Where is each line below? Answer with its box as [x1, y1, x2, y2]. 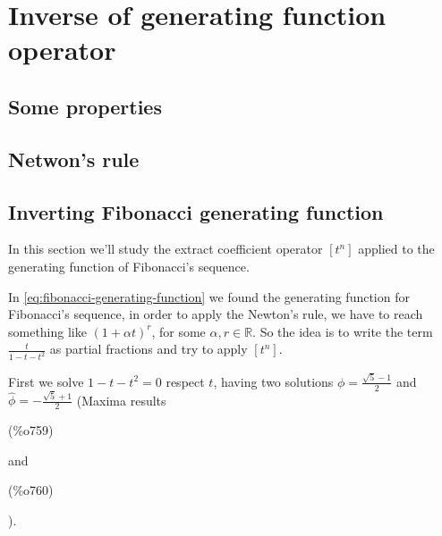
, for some [151, 322, 206, 340]
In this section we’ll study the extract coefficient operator [8, 239, 323, 258]
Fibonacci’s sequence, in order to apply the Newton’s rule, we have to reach [8, 305, 423, 323]
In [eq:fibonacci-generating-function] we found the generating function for [8, 287, 410, 306]
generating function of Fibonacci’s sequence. [8, 256, 250, 275]
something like [8, 322, 87, 340]
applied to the [358, 239, 435, 258]
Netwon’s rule [8, 145, 140, 172]
